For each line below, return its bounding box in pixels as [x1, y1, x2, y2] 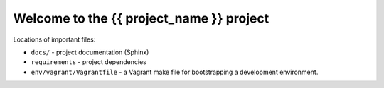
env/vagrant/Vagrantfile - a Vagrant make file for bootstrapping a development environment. [31, 68, 319, 76]
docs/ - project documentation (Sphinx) [31, 48, 149, 56]
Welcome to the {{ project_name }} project [13, 11, 270, 26]
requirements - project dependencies [31, 58, 147, 66]
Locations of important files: [13, 35, 96, 44]
